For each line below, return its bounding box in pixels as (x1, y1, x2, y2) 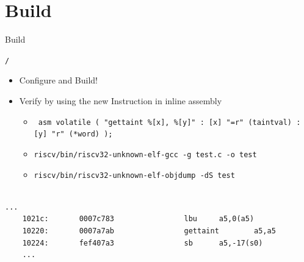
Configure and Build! (19, 74, 98, 87)
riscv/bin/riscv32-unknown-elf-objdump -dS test (34, 171, 235, 180)
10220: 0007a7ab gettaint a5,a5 (22, 226, 276, 235)
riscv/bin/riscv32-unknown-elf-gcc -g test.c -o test (34, 150, 257, 159)
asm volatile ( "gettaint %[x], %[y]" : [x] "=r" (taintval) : (38, 118, 301, 127)
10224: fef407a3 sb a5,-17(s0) (22, 238, 263, 247)
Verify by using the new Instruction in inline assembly (19, 94, 222, 107)
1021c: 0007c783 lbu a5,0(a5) (22, 214, 255, 224)
